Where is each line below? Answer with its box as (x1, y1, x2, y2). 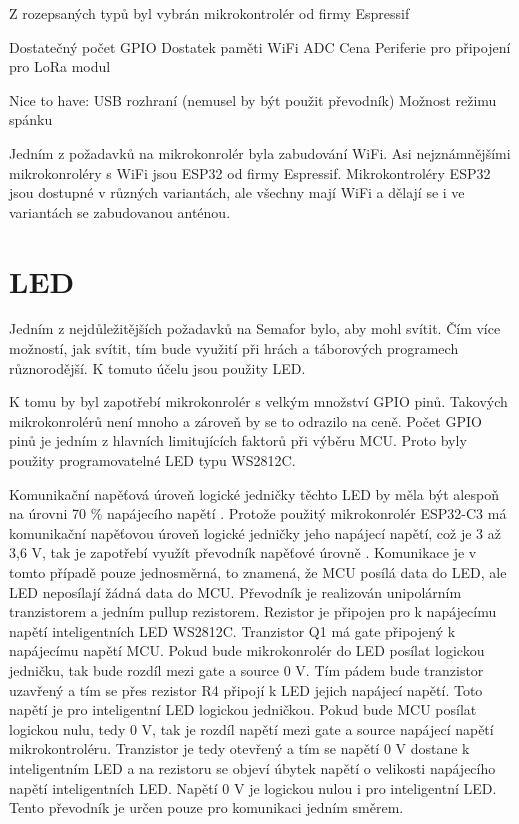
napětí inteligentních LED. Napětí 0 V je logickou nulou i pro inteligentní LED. (9, 777, 497, 798)
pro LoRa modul (9, 56, 111, 77)
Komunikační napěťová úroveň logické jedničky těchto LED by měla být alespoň (9, 483, 499, 504)
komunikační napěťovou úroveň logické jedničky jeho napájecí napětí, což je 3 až (9, 522, 501, 543)
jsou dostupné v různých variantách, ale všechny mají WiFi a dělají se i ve (9, 182, 465, 203)
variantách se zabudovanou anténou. (9, 201, 231, 222)
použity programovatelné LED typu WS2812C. (9, 450, 296, 471)
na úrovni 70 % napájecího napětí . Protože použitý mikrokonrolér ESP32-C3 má (9, 503, 507, 524)
